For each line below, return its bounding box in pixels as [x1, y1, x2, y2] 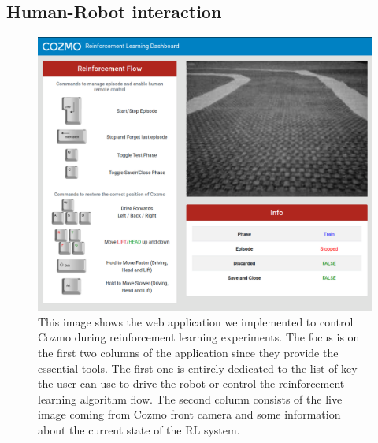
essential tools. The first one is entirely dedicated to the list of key [38, 359, 358, 376]
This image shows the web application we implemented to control [38, 313, 354, 329]
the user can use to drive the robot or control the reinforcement [38, 375, 345, 392]
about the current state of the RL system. [38, 421, 240, 437]
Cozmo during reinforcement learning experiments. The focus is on [38, 329, 360, 345]
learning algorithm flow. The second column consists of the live [38, 390, 343, 407]
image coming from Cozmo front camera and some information [38, 406, 341, 423]
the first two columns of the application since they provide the [38, 344, 339, 360]
